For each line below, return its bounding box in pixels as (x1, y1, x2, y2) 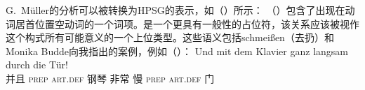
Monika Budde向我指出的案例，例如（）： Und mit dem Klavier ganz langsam (6, 43, 348, 58)
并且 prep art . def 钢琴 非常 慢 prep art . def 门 (6, 70, 215, 85)
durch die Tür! (6, 57, 68, 72)
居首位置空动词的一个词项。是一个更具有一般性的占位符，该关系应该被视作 (15, 16, 359, 31)
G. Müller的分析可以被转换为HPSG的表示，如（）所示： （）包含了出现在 (6, 3, 345, 17)
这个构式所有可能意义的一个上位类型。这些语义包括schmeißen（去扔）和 (6, 30, 334, 45)
